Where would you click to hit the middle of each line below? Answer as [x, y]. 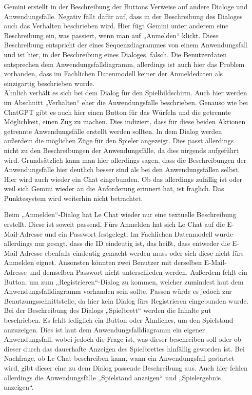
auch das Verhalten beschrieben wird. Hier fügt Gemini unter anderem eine [116, 26]
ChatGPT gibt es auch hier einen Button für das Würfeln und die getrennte [117, 112]
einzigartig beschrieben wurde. [49, 83]
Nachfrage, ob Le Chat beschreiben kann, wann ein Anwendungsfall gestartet [119, 358]
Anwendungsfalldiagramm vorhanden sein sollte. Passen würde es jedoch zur [118, 291]
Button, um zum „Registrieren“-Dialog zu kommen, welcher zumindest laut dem [124, 281]
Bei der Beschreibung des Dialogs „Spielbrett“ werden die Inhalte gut [107, 310]
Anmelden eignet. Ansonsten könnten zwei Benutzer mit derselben [103, 262]
